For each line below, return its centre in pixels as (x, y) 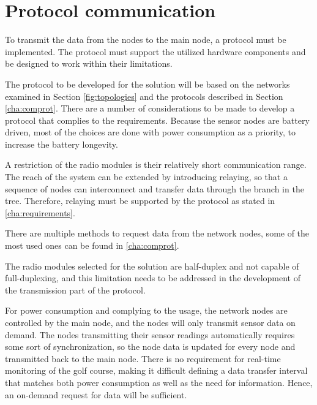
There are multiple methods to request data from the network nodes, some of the (157, 233)
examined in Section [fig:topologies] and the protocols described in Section (144, 96)
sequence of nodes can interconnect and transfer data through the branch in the (155, 188)
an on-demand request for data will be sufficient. (96, 394)
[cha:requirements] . (40, 212)
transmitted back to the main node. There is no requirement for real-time (143, 358)
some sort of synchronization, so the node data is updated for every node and (150, 346)
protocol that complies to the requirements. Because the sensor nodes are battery (157, 120)
